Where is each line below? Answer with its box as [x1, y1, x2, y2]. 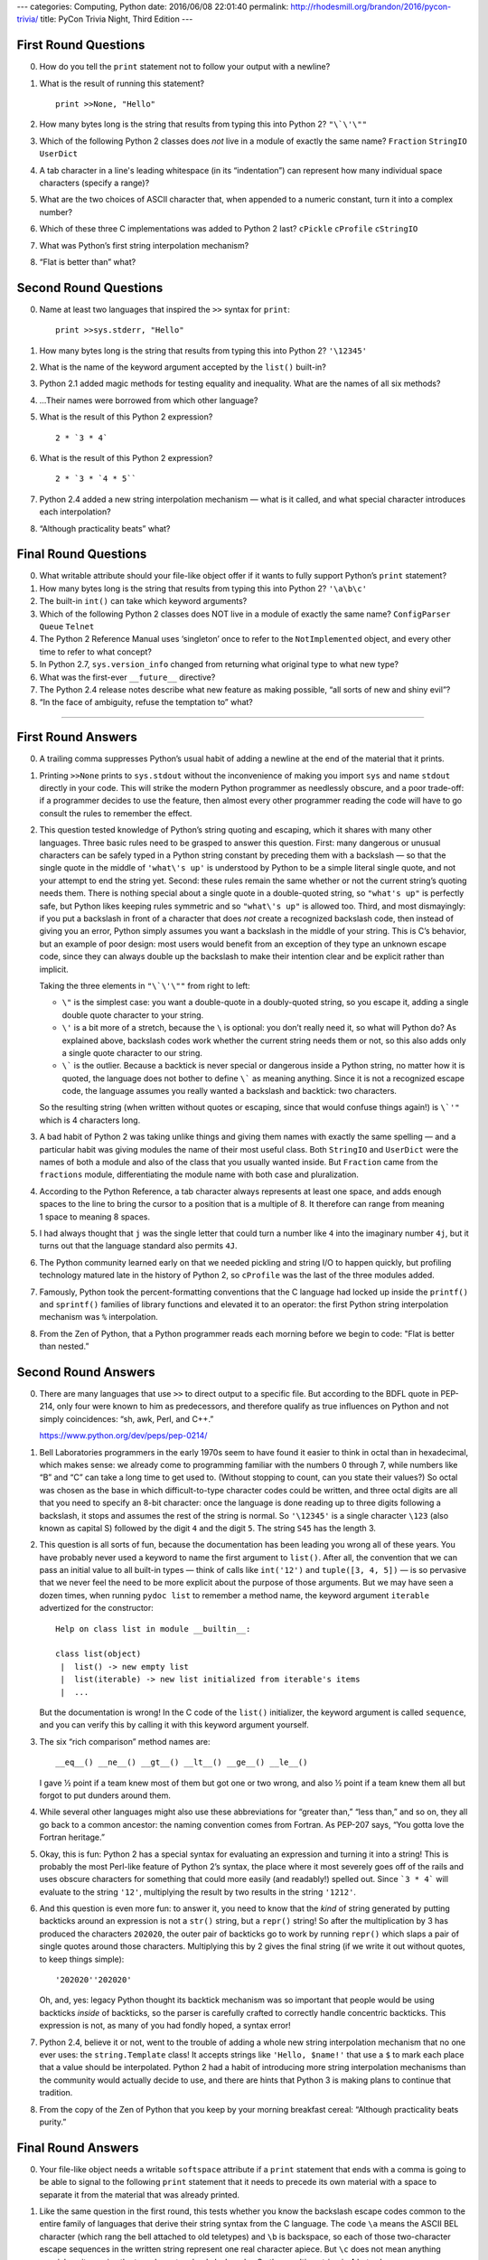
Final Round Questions [16, 547, 147, 562]
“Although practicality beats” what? [39, 523, 171, 533]
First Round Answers [16, 730, 137, 745]
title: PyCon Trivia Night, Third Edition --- [40, 14, 193, 24]
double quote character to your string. [61, 1009, 204, 1021]
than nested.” [39, 1341, 89, 1351]
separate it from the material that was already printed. [39, 2189, 239, 2200]
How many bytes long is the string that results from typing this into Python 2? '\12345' [39, 344, 368, 356]
